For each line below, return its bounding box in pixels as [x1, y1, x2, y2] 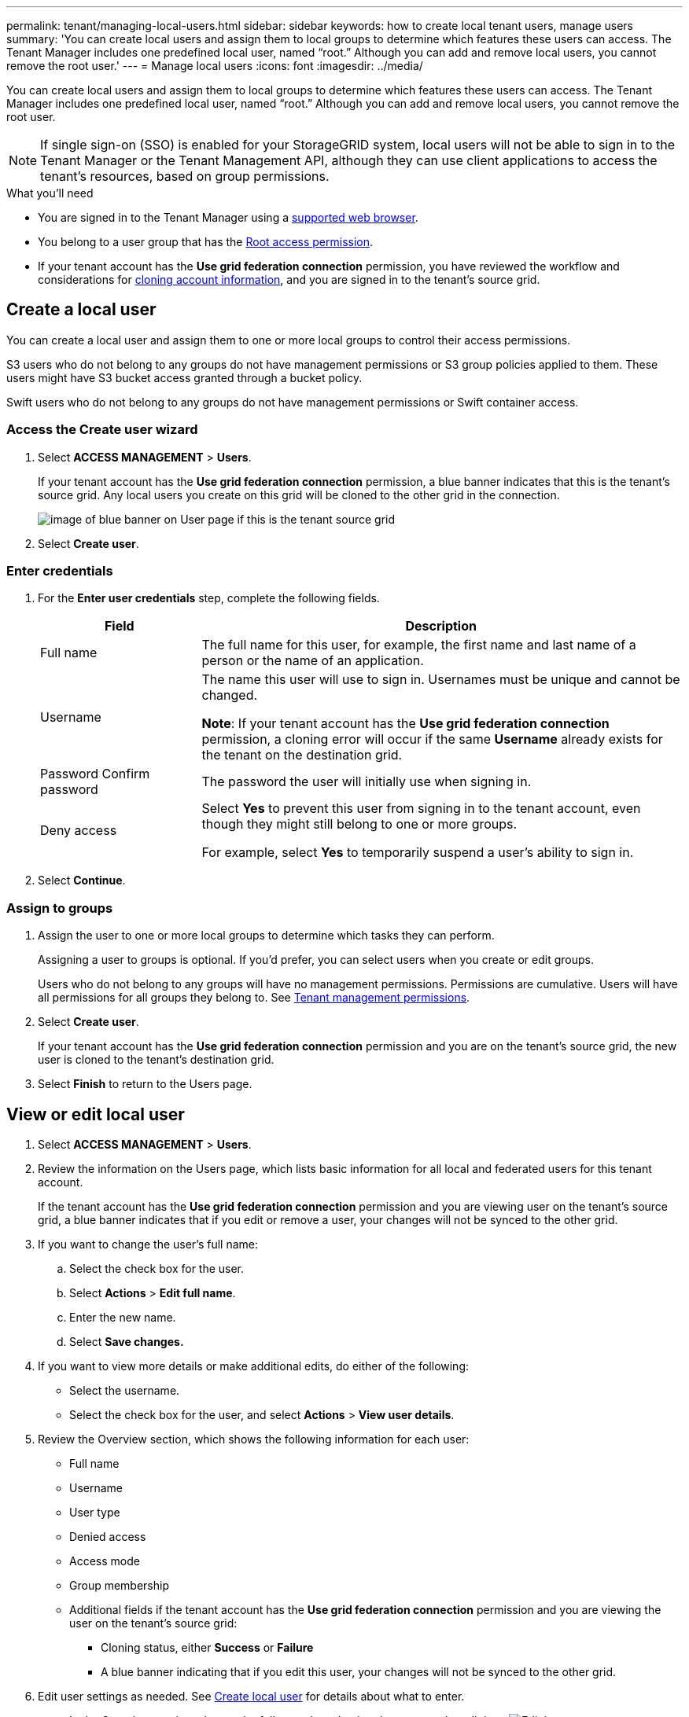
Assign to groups [6, 899, 113, 916]
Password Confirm [40, 766, 150, 782]
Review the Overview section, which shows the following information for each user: [38, 1432, 470, 1446]
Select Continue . [38, 873, 126, 888]
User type [69, 1505, 120, 1519]
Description [405, 618, 477, 634]
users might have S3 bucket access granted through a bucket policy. [6, 370, 363, 384]
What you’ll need [6, 186, 94, 200]
